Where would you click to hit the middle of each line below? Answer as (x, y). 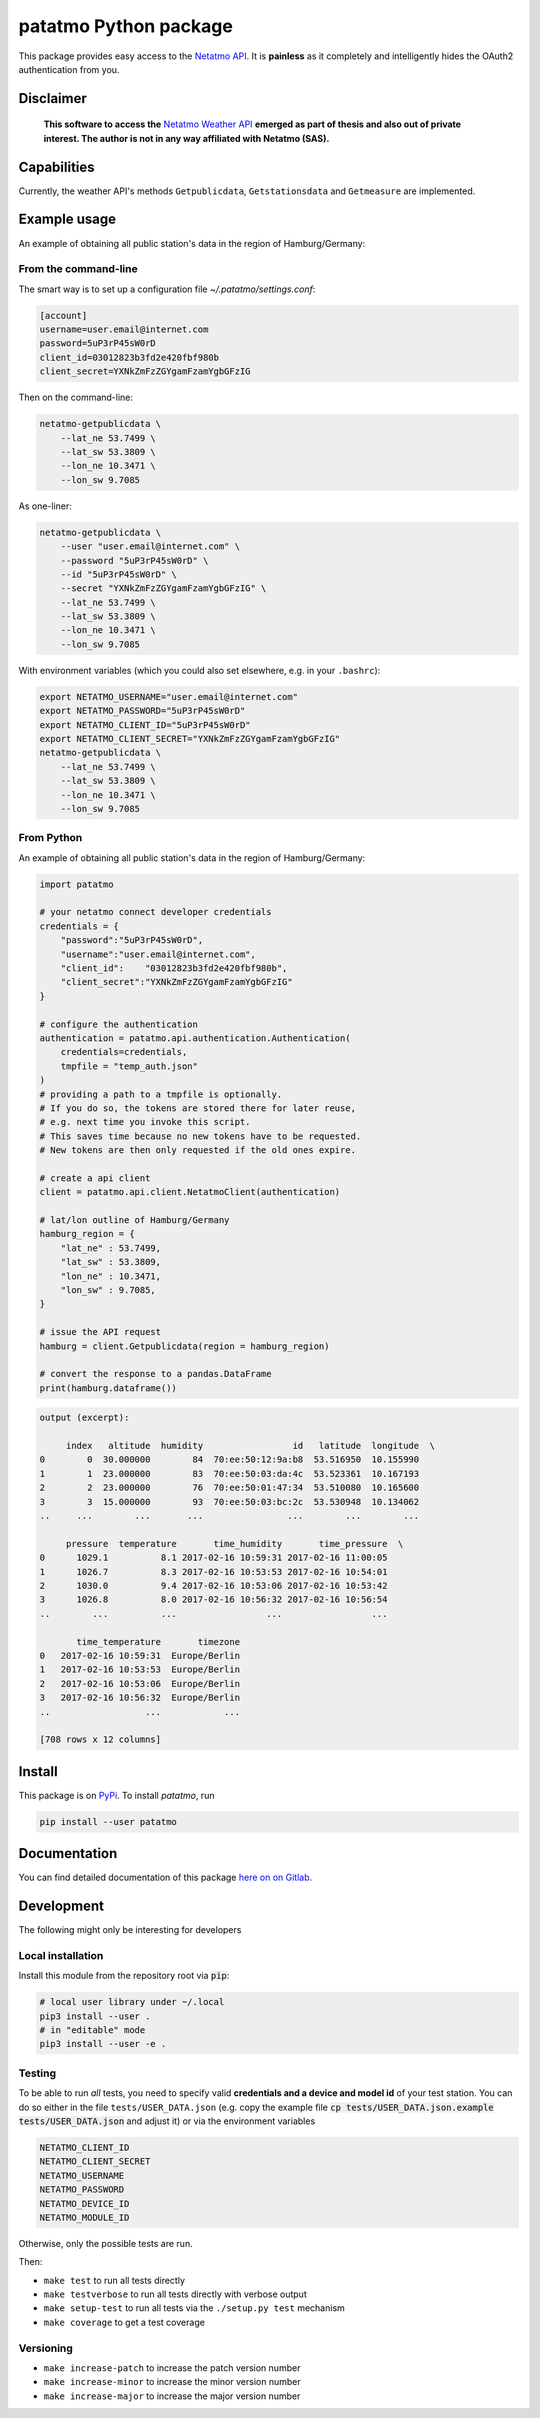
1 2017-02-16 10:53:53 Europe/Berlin (139, 1669)
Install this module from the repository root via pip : (124, 1976)
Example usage (67, 219)
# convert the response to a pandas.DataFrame (155, 1374)
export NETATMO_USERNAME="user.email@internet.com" (169, 696)
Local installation (61, 1955)
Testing (37, 2073)
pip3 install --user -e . (103, 2044)
